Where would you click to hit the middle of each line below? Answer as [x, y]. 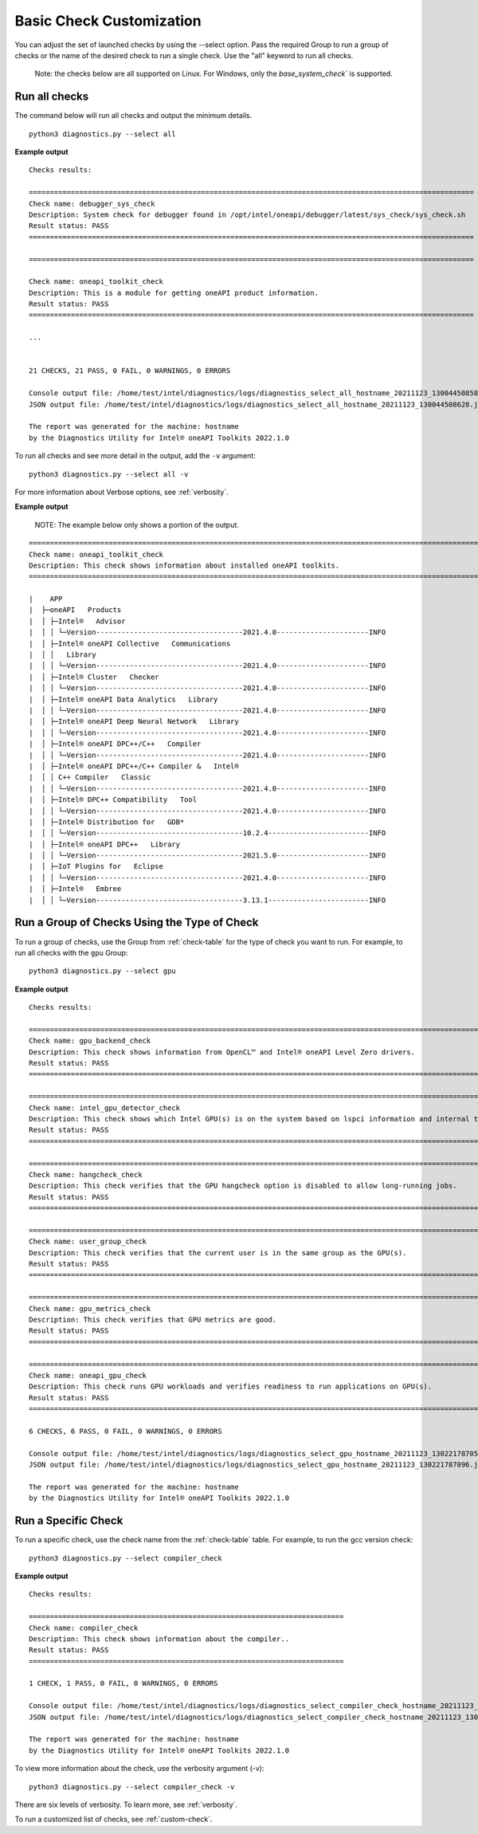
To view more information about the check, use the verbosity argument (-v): [139, 1769]
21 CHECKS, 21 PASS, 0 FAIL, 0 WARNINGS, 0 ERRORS [130, 371]
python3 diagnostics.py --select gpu [103, 971]
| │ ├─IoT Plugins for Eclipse [96, 866]
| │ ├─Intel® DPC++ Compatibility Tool [113, 800]
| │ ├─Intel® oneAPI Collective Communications [130, 643]
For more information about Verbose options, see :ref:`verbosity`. [121, 492]
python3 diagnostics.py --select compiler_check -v [132, 1787]
